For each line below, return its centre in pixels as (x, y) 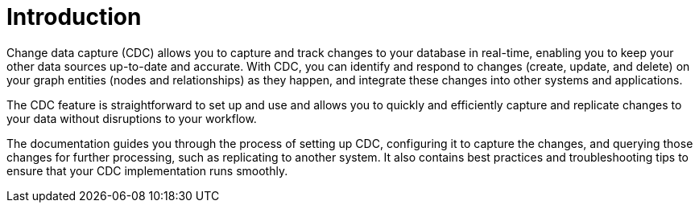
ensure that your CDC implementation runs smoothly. (147, 170)
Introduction (74, 17)
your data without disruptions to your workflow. (132, 118)
